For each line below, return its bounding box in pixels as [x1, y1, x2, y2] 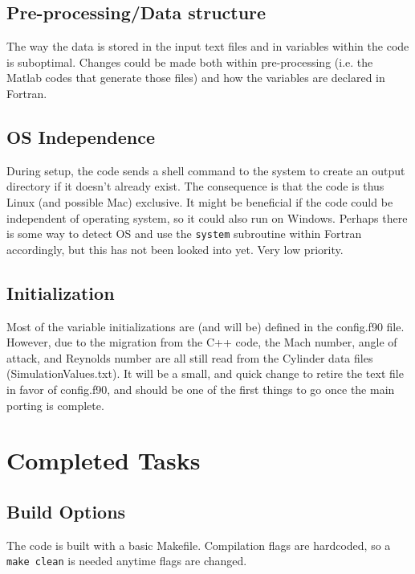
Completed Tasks [6, 444, 201, 477]
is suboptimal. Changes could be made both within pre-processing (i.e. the [6, 53, 373, 70]
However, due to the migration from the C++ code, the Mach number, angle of [6, 334, 397, 351]
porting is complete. [6, 396, 104, 413]
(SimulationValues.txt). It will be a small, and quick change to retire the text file [6, 365, 404, 382]
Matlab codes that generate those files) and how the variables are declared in [6, 69, 385, 86]
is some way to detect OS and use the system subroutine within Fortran [6, 225, 362, 242]
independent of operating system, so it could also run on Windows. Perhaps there [6, 209, 408, 226]
